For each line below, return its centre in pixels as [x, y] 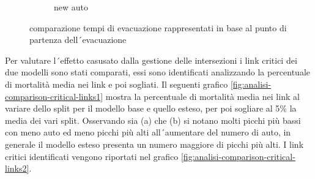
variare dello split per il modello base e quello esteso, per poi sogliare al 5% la [151, 108]
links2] [17, 168]
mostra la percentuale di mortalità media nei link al [202, 96]
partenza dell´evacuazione [78, 40]
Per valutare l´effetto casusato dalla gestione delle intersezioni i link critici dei [151, 60]
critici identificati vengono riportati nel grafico [92, 156]
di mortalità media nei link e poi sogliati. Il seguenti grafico [117, 84]
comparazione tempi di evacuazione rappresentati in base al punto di [158, 27]
